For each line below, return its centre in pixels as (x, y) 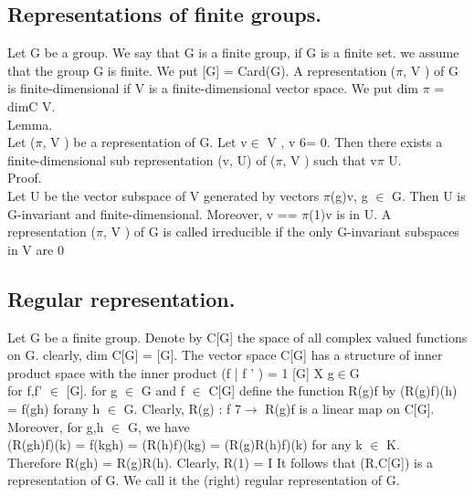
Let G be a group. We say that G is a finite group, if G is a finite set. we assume (233, 53)
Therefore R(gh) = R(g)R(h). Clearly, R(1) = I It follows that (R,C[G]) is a (221, 462)
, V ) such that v (330, 159)
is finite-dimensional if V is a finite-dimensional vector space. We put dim (213, 88)
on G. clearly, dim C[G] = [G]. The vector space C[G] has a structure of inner (225, 355)
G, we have (158, 426)
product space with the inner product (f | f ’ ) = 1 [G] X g (171, 372)
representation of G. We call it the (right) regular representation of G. (204, 480)
